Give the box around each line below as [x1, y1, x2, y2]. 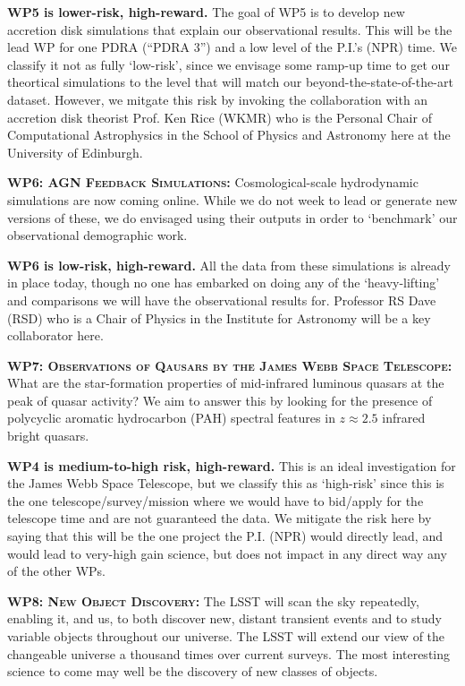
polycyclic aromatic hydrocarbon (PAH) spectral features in [7, 408, 335, 427]
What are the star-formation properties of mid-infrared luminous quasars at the [7, 373, 444, 392]
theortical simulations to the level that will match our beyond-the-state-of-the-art [7, 73, 453, 91]
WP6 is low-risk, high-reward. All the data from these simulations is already [7, 255, 451, 274]
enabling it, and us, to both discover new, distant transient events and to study [7, 609, 442, 628]
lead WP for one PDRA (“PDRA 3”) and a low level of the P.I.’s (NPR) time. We [7, 38, 457, 56]
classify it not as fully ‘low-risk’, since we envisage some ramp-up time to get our [7, 55, 450, 73]
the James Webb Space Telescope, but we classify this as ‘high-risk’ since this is [7, 474, 444, 493]
